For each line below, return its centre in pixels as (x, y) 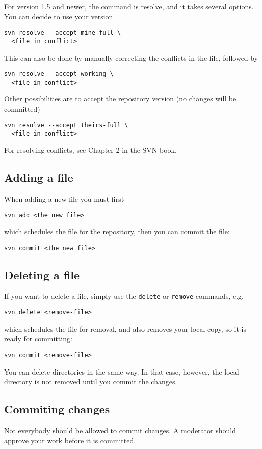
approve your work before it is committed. (70, 440)
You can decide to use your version (59, 16)
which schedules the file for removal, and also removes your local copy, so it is (125, 328)
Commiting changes (57, 409)
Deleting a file (42, 274)
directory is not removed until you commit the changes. (91, 381)
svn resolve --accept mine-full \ (63, 33)
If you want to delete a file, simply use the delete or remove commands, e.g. (124, 296)
